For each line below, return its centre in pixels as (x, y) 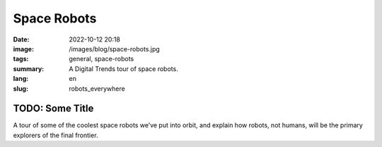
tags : (21, 59)
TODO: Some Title (53, 109)
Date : (21, 39)
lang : (21, 79)
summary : (29, 69)
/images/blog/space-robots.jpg (115, 49)
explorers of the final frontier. (56, 135)
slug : (21, 89)
